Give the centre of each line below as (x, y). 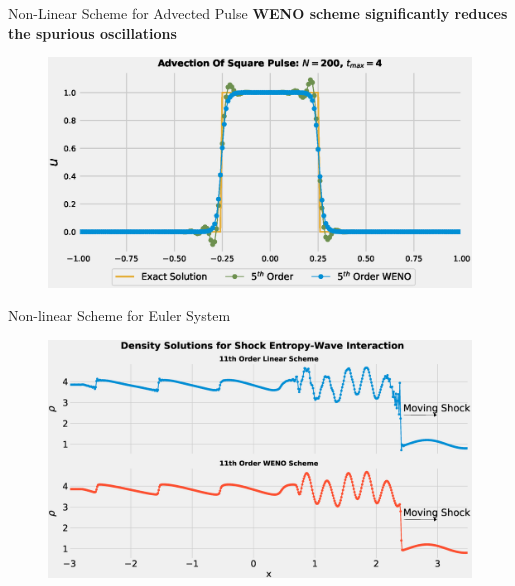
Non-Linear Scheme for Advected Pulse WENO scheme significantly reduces (258, 13)
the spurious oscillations (92, 32)
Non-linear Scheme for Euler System (119, 315)
